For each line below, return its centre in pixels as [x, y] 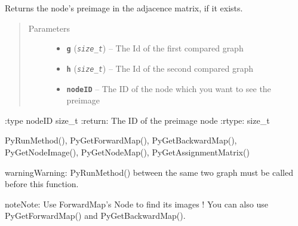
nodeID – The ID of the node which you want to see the [169, 88]
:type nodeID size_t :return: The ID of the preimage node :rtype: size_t [137, 120]
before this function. [42, 184]
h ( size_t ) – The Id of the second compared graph [160, 68]
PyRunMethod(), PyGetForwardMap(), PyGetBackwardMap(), [121, 140]
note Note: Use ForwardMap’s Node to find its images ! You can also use [136, 204]
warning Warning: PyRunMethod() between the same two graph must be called [149, 172]
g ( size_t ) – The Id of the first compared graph [155, 48]
